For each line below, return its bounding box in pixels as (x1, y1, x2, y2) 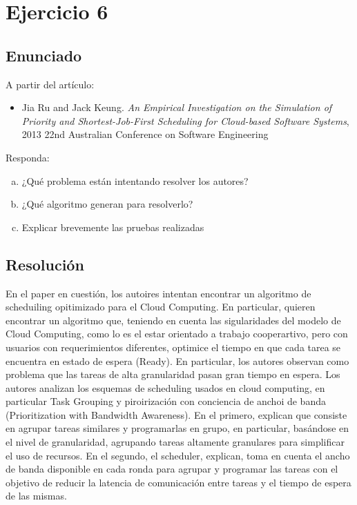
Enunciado (6, 44, 82, 66)
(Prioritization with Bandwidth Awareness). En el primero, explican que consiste (6, 407, 347, 422)
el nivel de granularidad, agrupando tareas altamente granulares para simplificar (6, 435, 345, 449)
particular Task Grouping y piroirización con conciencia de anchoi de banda (6, 394, 326, 408)
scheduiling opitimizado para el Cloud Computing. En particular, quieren (6, 299, 316, 314)
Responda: (6, 150, 50, 164)
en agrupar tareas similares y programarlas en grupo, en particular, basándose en (6, 421, 349, 435)
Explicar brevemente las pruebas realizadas (21, 219, 204, 234)
